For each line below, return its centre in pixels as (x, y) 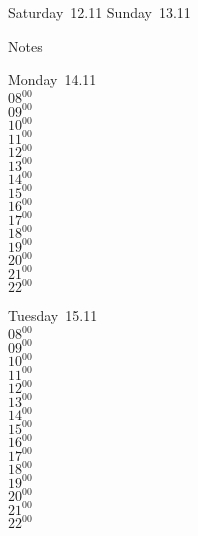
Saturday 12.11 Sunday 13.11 (99, 12)
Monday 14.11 (52, 79)
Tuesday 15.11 (53, 315)
